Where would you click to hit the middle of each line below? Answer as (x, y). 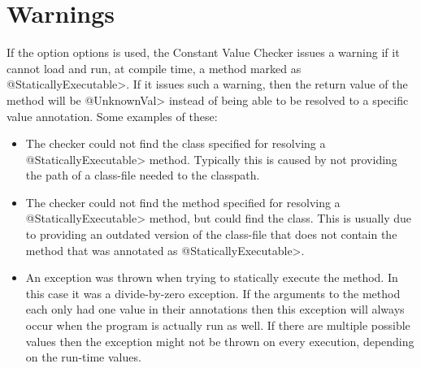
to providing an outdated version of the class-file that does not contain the (211, 234)
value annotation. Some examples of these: (112, 116)
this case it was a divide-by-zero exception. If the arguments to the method (213, 293)
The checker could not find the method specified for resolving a (183, 202)
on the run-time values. (83, 357)
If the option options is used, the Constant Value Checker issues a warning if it (203, 52)
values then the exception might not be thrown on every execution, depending (220, 341)
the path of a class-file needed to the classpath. (143, 175)
